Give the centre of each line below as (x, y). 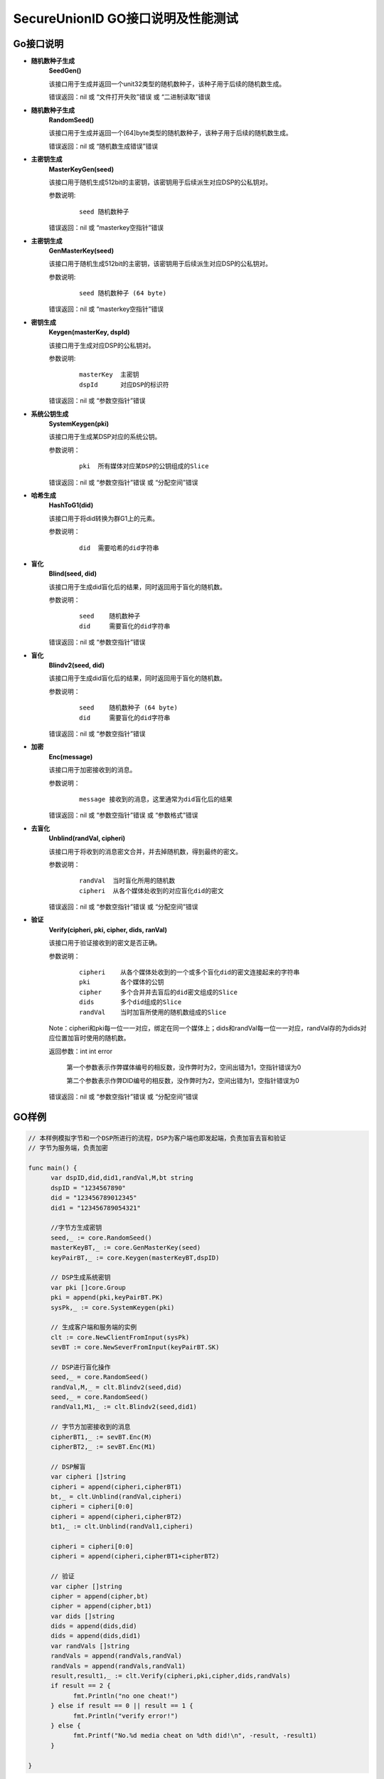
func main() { (53, 1168)
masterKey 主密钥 (109, 375)
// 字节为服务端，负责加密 (68, 1148)
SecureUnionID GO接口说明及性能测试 (126, 19)
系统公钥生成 (50, 413)
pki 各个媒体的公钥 (122, 982)
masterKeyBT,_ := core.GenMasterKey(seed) (126, 1248)
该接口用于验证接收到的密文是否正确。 (105, 943)
